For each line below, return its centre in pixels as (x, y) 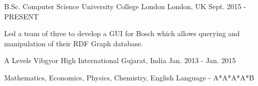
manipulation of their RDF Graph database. (74, 43)
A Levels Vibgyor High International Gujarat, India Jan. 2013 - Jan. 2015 (120, 60)
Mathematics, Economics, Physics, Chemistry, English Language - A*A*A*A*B (129, 77)
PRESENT (21, 16)
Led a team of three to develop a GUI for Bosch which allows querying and (122, 33)
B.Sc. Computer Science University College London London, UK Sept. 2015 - (125, 6)
